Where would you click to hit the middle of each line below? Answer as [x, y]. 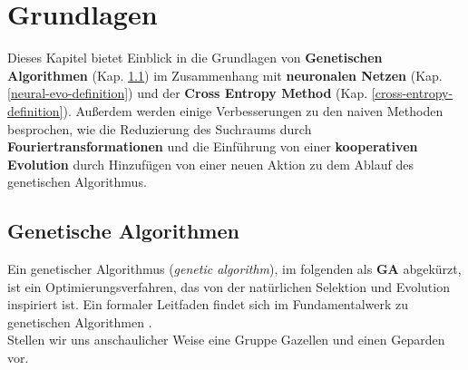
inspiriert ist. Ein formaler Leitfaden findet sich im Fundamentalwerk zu [208, 304]
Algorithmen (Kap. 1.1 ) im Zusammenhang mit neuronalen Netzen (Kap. [225, 75]
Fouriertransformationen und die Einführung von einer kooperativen [213, 146]
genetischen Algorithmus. [77, 182]
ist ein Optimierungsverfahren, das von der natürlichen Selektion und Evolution [229, 286]
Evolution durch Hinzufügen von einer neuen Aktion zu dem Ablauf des [210, 164]
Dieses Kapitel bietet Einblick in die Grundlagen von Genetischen [195, 58]
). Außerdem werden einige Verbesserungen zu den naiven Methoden [253, 110]
